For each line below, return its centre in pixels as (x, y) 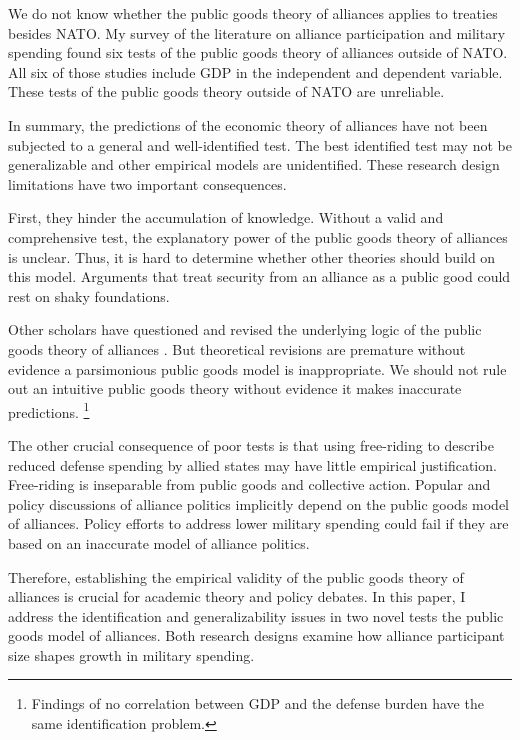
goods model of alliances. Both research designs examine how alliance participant (256, 635)
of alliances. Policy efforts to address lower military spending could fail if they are (258, 523)
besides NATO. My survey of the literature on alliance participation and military (257, 32)
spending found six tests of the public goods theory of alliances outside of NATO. (258, 52)
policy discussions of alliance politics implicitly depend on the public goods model (259, 503)
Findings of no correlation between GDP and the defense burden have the (257, 703)
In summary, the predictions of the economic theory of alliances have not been (248, 124)
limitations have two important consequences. (147, 183)
